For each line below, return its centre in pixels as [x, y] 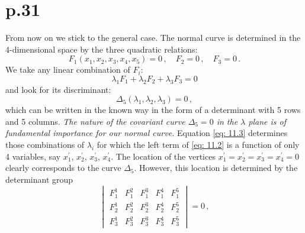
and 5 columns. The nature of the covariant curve [95, 121]
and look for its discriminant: [58, 89]
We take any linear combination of [68, 69]
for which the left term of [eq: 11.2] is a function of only [198, 145]
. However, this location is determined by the [216, 168]
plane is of [267, 121]
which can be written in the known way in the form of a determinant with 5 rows [153, 110]
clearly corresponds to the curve [63, 168]
